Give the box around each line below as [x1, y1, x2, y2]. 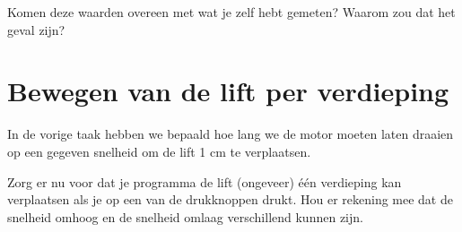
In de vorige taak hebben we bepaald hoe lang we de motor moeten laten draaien [7, 125, 454, 143]
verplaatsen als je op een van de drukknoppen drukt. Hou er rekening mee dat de [7, 190, 453, 209]
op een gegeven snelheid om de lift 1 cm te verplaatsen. [7, 142, 311, 160]
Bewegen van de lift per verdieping [7, 73, 449, 109]
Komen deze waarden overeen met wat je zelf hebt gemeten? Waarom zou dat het [7, 3, 456, 21]
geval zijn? [7, 20, 65, 39]
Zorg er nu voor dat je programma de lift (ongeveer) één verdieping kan [7, 172, 402, 191]
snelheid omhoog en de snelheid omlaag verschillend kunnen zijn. [7, 207, 363, 226]
